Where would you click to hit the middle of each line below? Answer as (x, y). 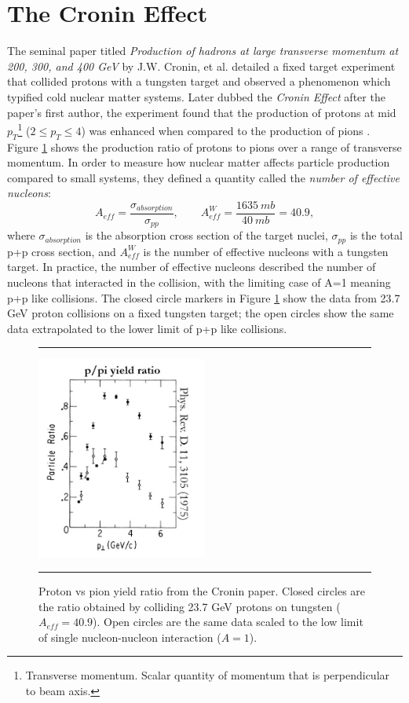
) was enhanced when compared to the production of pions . (226, 130)
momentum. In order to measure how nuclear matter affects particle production (199, 162)
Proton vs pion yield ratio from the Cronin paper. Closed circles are (202, 591)
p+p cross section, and (62, 251)
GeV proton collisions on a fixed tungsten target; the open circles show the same (201, 313)
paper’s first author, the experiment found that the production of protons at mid (202, 112)
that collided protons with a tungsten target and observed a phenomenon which (199, 81)
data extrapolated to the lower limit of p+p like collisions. (147, 328)
